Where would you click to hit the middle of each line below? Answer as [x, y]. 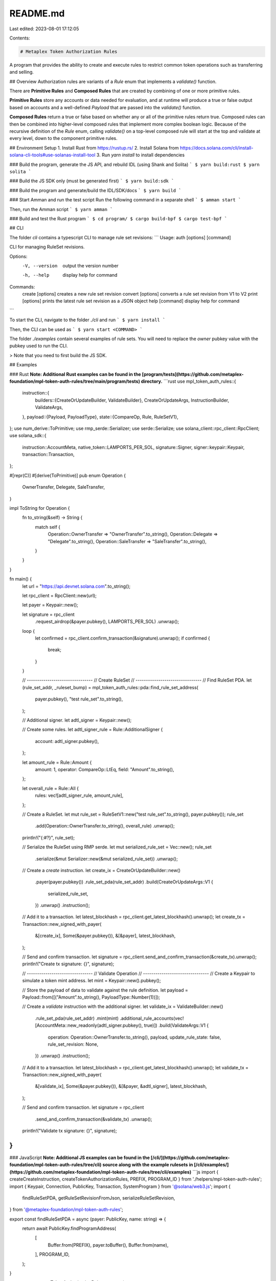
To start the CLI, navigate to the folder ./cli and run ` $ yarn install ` [87, 320]
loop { [29, 631]
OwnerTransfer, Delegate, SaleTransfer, [63, 487]
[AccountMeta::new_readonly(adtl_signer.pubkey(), [89, 1025]
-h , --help [36, 275]
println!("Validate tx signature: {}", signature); [70, 1131]
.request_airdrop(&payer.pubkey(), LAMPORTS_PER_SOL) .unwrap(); [107, 622]
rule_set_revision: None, [73, 1044]
